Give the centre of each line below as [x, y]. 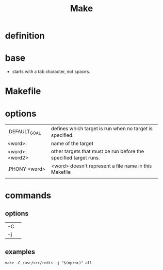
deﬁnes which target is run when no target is [102, 128]
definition [25, 36]
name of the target [72, 144]
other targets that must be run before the [98, 151]
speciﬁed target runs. [76, 158]
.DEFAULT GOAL [24, 132]
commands [28, 196]
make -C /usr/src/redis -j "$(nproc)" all [49, 263]
